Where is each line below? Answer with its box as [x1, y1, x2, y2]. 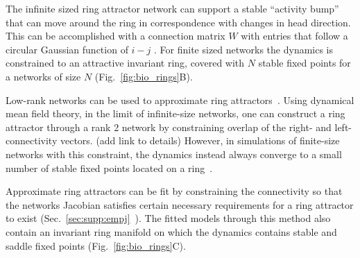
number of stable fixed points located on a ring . [6, 160, 213, 175]
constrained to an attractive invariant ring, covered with [6, 55, 245, 70]
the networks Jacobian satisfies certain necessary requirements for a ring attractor [6, 197, 354, 212]
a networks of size [6, 69, 81, 83]
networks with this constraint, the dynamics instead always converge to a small [6, 146, 342, 161]
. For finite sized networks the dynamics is [154, 42, 334, 56]
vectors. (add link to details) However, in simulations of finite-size [60, 133, 340, 148]
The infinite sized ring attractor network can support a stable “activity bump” [6, 1, 339, 15]
